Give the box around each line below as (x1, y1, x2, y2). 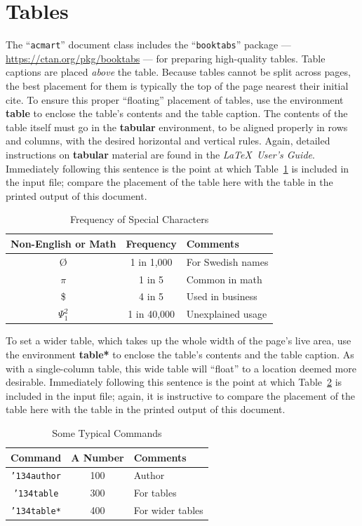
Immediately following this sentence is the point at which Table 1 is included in (6, 161, 349, 175)
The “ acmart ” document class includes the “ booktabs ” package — (6, 37, 291, 52)
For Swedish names (186, 254, 269, 269)
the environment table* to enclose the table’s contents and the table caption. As (6, 346, 354, 361)
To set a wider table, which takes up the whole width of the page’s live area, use (6, 333, 351, 348)
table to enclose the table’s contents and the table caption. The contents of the (6, 106, 348, 121)
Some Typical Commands (52, 425, 162, 440)
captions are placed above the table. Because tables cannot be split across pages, (6, 65, 351, 79)
